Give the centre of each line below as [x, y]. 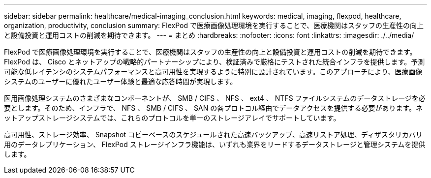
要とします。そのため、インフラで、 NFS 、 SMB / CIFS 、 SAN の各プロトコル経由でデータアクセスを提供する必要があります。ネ [214, 108]
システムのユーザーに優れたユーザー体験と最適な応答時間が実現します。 [121, 81]
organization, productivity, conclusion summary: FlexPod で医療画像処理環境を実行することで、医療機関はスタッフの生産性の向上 [214, 25]
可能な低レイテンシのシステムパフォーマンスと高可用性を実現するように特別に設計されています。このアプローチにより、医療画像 [213, 72]
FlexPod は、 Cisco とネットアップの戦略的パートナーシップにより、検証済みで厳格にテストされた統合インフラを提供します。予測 [215, 62]
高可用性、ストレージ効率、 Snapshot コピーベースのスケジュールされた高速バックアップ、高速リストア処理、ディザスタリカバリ [213, 134]
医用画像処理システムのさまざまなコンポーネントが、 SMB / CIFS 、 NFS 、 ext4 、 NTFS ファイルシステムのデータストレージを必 [215, 98]
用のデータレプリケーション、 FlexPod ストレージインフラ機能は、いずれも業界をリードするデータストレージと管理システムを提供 [215, 144]
